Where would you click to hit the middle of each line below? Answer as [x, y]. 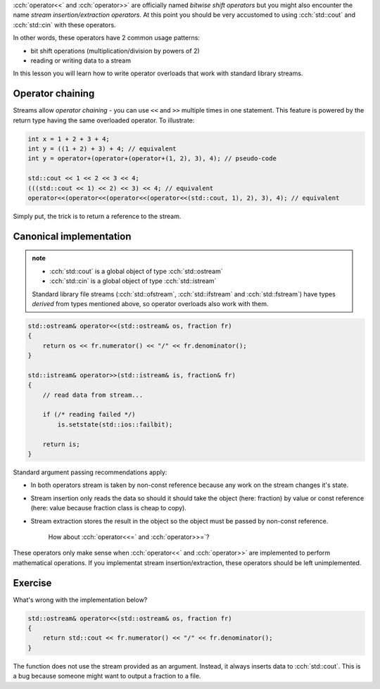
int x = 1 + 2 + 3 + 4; [69, 139]
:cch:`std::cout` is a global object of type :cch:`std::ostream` [136, 271]
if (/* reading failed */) [89, 415]
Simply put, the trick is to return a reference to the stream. [97, 216]
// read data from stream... [93, 395]
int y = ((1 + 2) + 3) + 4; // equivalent [102, 149]
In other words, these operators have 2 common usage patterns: [107, 38]
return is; [61, 444]
